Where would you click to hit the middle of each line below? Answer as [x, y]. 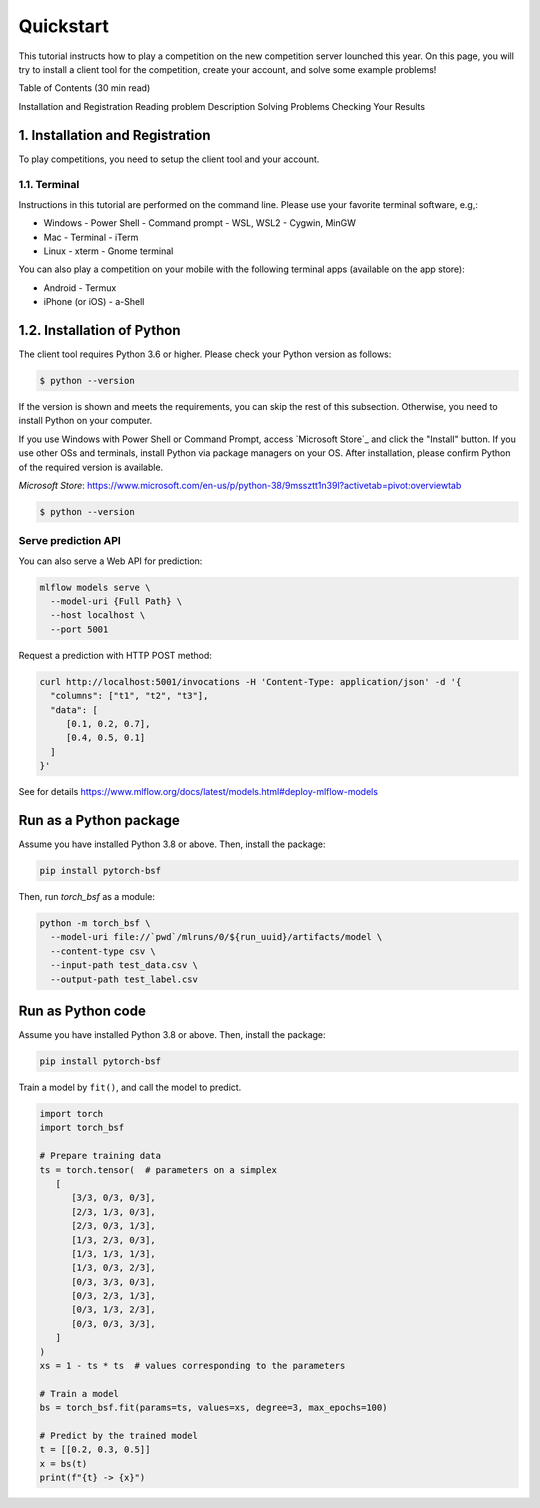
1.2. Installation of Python [99, 330]
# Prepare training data [100, 1156]
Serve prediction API [70, 541]
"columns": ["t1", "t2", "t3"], [129, 696]
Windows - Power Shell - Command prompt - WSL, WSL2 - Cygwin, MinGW [200, 223]
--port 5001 [79, 629]
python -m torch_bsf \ [95, 923]
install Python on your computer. [85, 421]
